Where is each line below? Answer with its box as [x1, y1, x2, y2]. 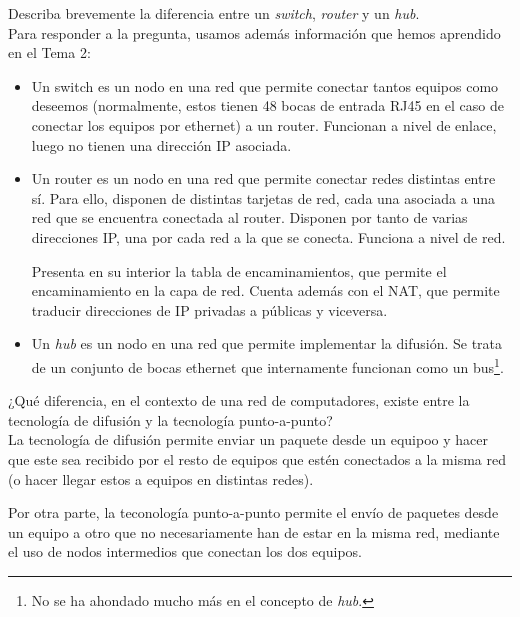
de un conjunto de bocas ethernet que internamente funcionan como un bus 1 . [31, 353, 504, 377]
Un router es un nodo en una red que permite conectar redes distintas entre [31, 168, 496, 189]
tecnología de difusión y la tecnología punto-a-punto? [8, 409, 333, 430]
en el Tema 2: [8, 42, 91, 63]
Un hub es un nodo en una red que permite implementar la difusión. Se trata [31, 333, 503, 354]
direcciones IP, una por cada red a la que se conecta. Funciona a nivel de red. [31, 226, 506, 247]
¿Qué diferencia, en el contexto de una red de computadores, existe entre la [8, 390, 470, 411]
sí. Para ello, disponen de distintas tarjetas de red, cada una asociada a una [31, 187, 495, 208]
